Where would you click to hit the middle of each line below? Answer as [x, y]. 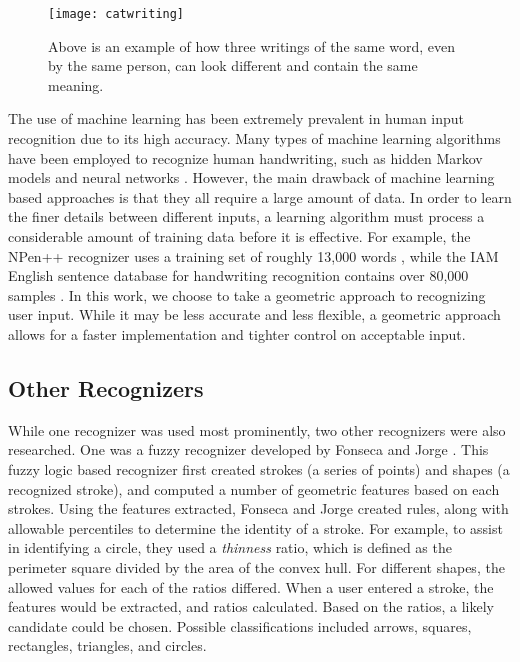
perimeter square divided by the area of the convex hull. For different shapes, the [256, 566]
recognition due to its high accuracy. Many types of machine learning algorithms [254, 138]
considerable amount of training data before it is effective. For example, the [239, 236]
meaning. [76, 84]
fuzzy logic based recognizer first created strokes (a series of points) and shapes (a [259, 468]
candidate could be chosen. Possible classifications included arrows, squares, [240, 625]
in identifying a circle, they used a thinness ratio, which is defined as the [230, 547]
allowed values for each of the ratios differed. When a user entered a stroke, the [251, 586]
